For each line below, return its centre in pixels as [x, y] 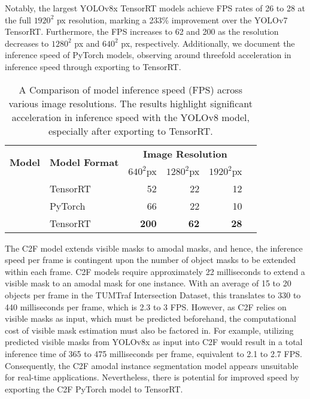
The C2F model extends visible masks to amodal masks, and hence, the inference [154, 248]
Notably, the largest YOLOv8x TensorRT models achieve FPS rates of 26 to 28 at [155, 8]
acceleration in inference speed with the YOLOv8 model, [130, 117]
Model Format [84, 162]
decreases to [27, 43]
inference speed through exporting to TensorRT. [93, 66]
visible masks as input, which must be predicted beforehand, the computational [151, 318]
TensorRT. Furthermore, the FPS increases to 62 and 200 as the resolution [142, 31]
